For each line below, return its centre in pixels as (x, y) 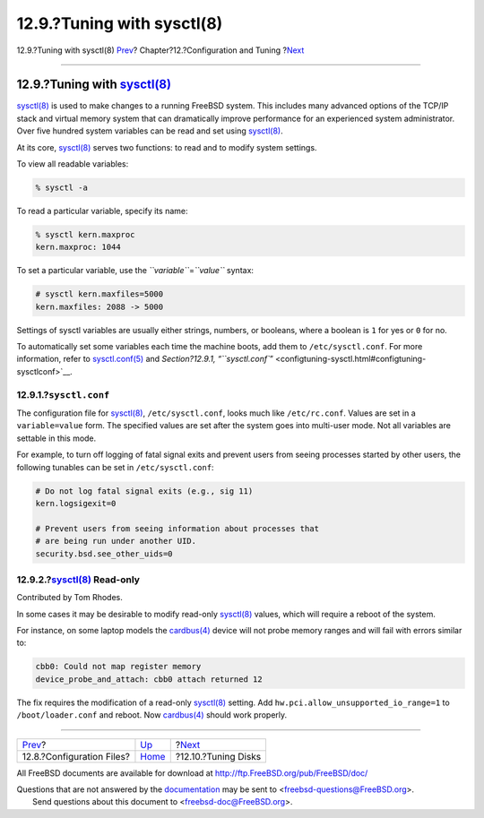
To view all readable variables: (73, 164)
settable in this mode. (56, 438)
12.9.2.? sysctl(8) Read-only (78, 580)
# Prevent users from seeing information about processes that (177, 528)
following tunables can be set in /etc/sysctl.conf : (115, 467)
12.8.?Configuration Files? (76, 756)
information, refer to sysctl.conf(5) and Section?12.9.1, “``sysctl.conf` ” (145, 359)
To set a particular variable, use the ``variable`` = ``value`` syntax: (135, 271)
